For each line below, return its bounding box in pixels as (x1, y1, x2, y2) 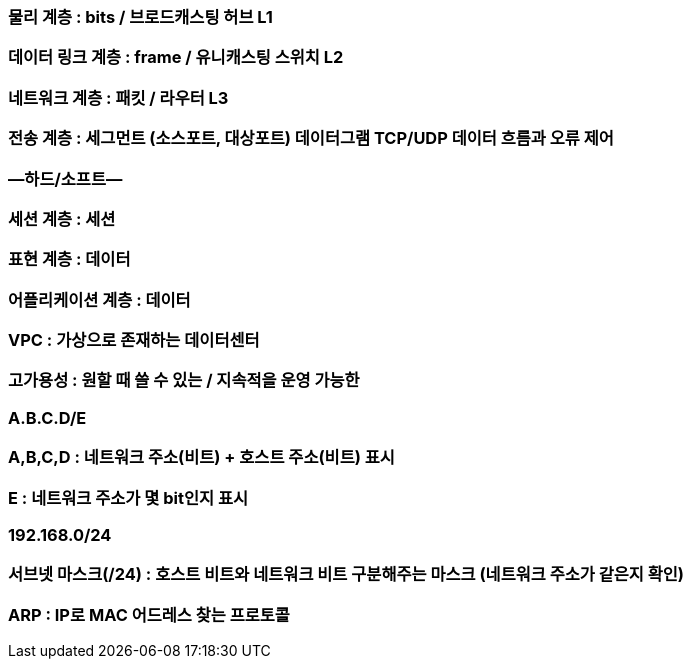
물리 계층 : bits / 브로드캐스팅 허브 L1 (8, 7, 273, 27)
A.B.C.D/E (8, 407, 87, 428)
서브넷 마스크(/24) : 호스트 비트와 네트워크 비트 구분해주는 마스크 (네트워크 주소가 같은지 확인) (8, 564, 685, 585)
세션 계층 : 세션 (8, 208, 116, 229)
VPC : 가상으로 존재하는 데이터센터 (8, 330, 260, 350)
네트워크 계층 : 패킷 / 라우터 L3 (8, 87, 229, 108)
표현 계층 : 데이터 (8, 249, 131, 270)
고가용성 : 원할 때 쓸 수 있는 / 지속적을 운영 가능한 (8, 370, 360, 391)
